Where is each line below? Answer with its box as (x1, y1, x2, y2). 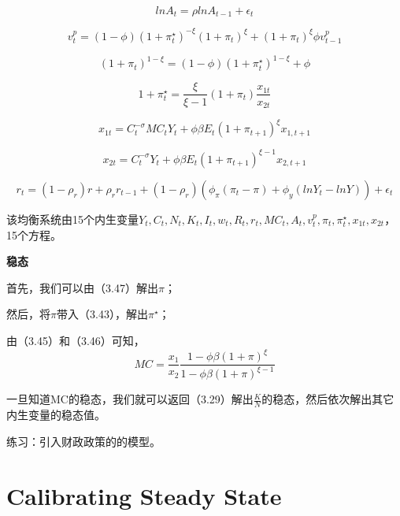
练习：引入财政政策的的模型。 (6, 432, 161, 449)
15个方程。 (6, 226, 61, 243)
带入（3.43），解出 (56, 306, 148, 322)
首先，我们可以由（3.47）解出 (6, 279, 158, 295)
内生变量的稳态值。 (6, 406, 106, 423)
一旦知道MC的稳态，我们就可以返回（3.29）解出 (6, 391, 254, 407)
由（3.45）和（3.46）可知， (6, 332, 145, 348)
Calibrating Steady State (6, 479, 282, 511)
